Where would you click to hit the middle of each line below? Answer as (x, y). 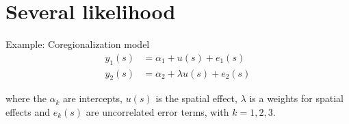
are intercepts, (93, 98)
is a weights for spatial (296, 98)
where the (26, 98)
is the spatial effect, (196, 98)
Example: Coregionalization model (78, 44)
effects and (28, 111)
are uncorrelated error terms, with (157, 111)
